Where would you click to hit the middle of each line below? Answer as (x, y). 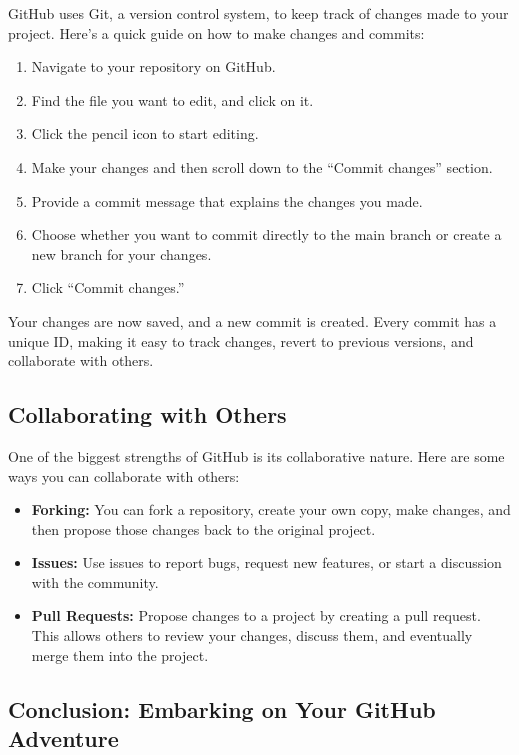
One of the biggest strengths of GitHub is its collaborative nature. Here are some (256, 455)
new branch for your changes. (121, 253)
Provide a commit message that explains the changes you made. (227, 200)
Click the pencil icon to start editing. (145, 133)
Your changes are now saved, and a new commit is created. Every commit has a (252, 320)
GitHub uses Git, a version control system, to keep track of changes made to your (258, 13)
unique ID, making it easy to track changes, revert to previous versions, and (241, 340)
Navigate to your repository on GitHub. (153, 66)
